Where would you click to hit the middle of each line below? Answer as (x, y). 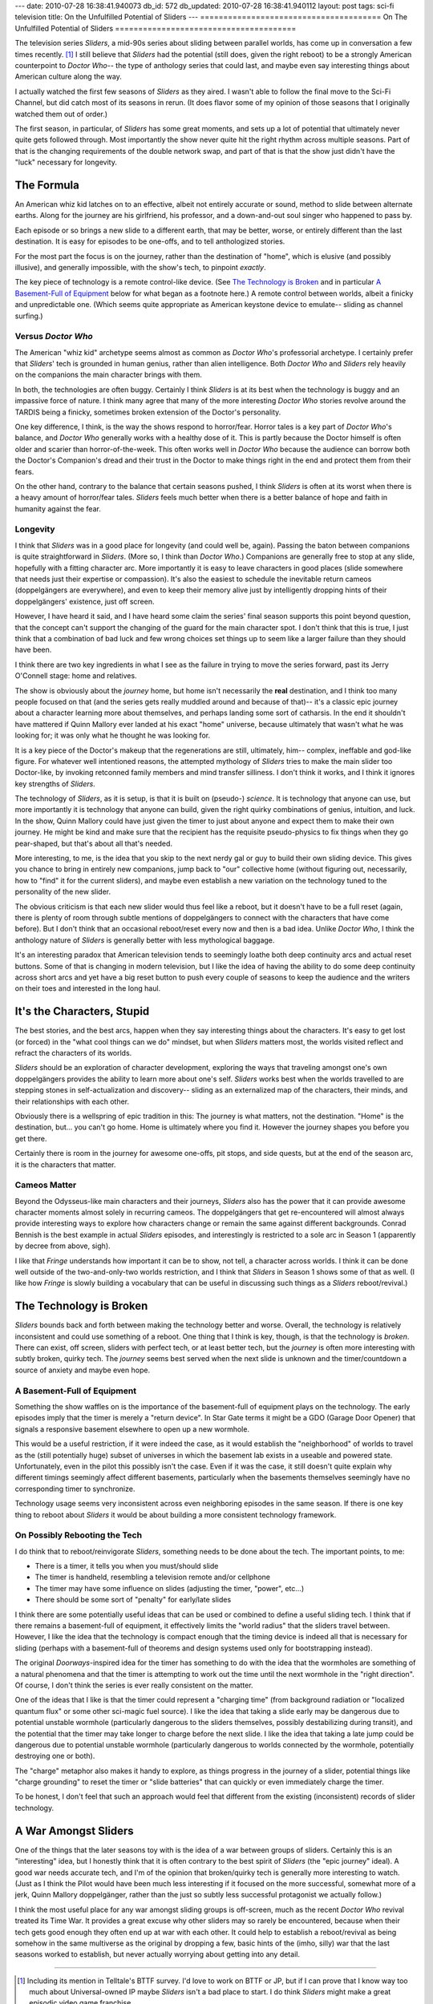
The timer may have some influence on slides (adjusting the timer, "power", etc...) (170, 1588)
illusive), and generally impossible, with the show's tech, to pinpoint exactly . (140, 267)
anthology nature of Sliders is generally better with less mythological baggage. (145, 940)
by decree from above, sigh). (63, 1246)
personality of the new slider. (63, 892)
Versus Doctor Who (54, 337)
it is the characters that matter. (65, 1164)
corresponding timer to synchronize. (75, 1489)
